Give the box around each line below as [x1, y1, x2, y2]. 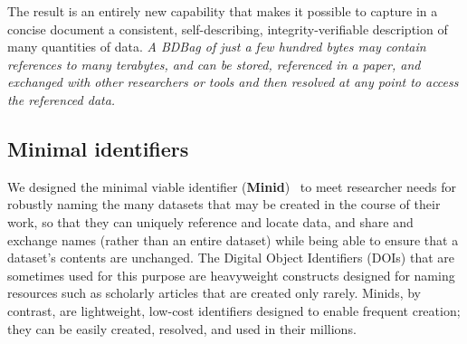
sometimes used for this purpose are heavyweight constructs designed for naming [7, 265, 455, 284]
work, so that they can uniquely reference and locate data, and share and [7, 212, 414, 231]
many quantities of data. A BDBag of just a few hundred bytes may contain [7, 37, 426, 56]
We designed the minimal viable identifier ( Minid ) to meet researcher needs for [7, 177, 456, 196]
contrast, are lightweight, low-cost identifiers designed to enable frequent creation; [7, 301, 461, 320]
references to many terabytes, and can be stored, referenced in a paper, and [7, 54, 421, 73]
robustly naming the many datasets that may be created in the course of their [7, 195, 441, 214]
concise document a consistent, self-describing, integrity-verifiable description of [7, 19, 448, 38]
